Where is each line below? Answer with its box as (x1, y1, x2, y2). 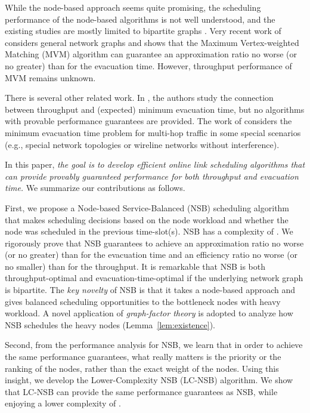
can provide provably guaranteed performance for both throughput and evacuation (5, 169, 299, 182)
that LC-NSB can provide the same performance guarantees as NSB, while (5, 385, 278, 397)
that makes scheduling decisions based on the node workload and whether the (5, 213, 289, 226)
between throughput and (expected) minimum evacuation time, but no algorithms (5, 103, 305, 115)
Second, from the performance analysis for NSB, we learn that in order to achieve (5, 338, 303, 351)
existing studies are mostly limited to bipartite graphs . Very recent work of (5, 24, 281, 37)
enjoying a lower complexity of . (5, 397, 121, 409)
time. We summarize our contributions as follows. (5, 181, 185, 194)
